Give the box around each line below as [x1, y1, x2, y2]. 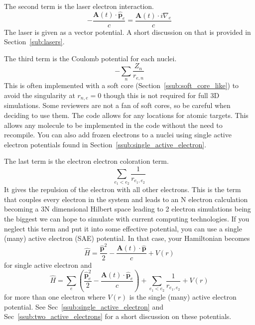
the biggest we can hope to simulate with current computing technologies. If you [4, 213, 250, 223]
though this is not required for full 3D [103, 90, 220, 100]
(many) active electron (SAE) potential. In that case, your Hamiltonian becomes [4, 233, 250, 243]
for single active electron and [4, 259, 92, 270]
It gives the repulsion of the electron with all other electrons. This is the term [4, 184, 241, 195]
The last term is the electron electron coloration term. [4, 156, 169, 166]
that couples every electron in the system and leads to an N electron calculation [4, 194, 248, 204]
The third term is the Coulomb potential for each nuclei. [4, 53, 177, 63]
